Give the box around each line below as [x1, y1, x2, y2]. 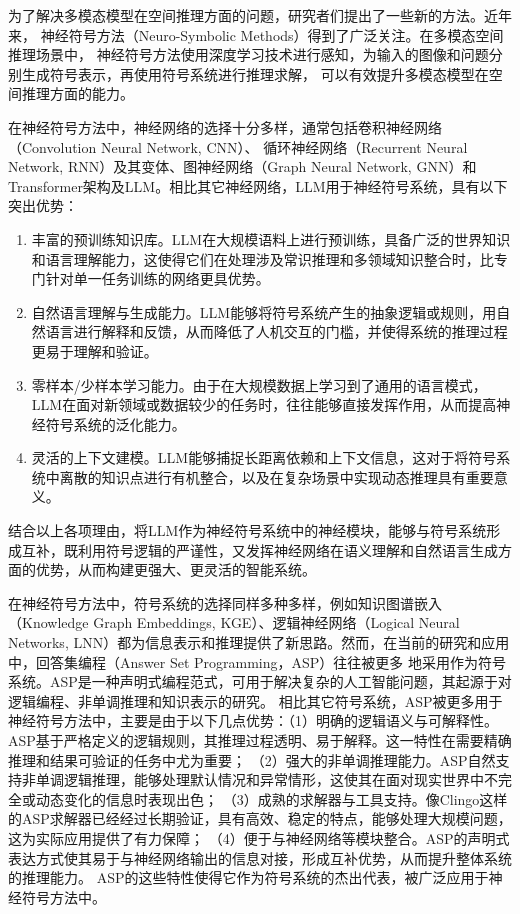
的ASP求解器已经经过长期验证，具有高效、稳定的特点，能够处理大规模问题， [8, 808, 512, 829]
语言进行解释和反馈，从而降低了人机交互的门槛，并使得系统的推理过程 [45, 321, 508, 342]
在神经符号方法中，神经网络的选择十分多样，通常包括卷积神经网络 [8, 116, 442, 137]
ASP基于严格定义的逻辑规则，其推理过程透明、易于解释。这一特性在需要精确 [8, 730, 512, 750]
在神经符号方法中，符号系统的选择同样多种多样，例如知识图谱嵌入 [8, 592, 442, 613]
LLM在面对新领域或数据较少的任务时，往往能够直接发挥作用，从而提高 [31, 394, 497, 415]
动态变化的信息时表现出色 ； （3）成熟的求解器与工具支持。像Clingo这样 [35, 788, 508, 809]
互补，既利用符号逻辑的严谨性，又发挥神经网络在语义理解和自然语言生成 [21, 539, 498, 560]
